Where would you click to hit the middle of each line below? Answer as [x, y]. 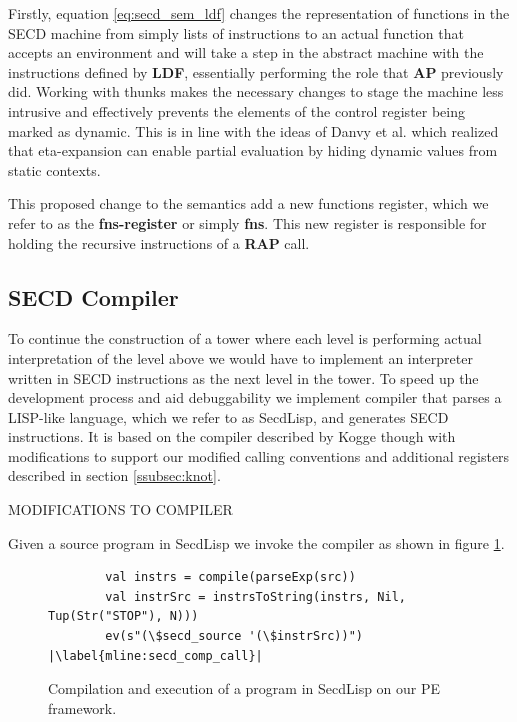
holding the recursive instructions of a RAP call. [159, 242]
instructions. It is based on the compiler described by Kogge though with [232, 436]
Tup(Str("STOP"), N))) [123, 616]
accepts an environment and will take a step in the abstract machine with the [246, 52]
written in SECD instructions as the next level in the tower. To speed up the [243, 377]
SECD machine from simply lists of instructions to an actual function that [236, 32]
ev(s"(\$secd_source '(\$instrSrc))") [234, 636]
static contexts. [54, 169]
